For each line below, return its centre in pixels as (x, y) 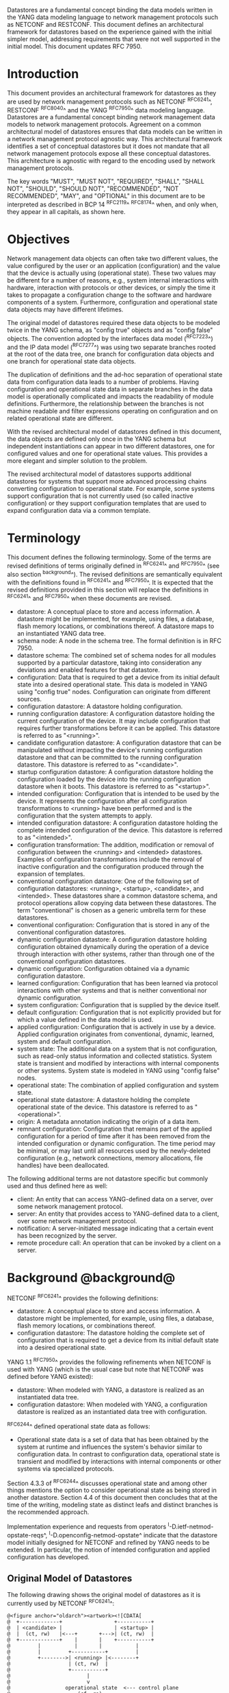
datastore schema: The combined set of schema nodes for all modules (117, 655)
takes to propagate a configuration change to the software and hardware (109, 295)
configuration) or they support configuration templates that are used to (107, 503)
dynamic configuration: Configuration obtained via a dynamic (103, 968)
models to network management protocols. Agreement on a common (104, 124)
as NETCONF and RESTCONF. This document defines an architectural (105, 24)
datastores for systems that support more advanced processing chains (107, 481)
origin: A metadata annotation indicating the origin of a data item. (108, 1121)
